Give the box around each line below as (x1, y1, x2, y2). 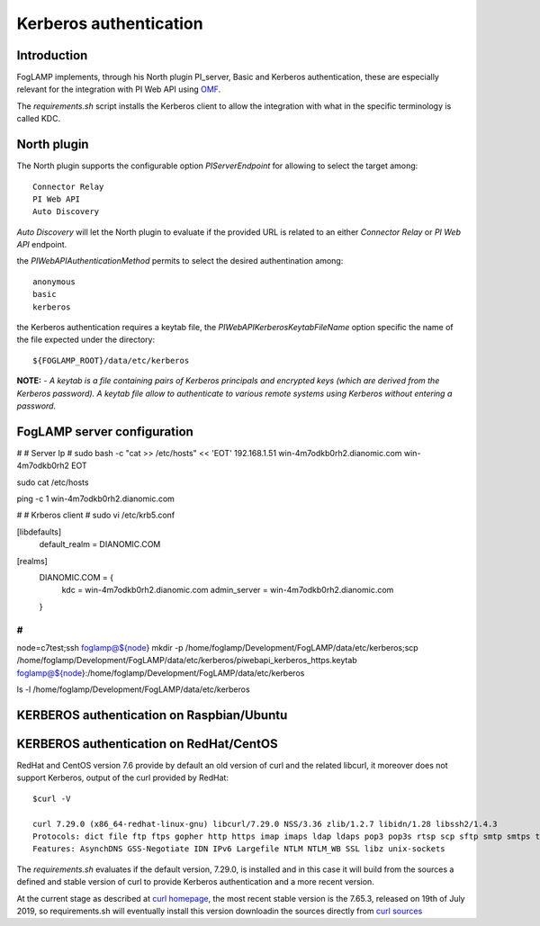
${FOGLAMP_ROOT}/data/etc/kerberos (32, 355, 190, 365)
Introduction (16, 48, 88, 63)
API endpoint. (16, 239, 67, 250)
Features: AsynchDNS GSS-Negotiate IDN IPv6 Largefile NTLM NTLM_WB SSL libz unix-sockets (32, 844, 445, 854)
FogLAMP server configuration (16, 424, 193, 439)
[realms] (16, 555, 49, 566)
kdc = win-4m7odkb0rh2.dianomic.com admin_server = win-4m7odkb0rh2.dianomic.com (61, 585, 394, 596)
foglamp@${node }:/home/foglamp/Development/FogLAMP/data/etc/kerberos (16, 667, 305, 679)
